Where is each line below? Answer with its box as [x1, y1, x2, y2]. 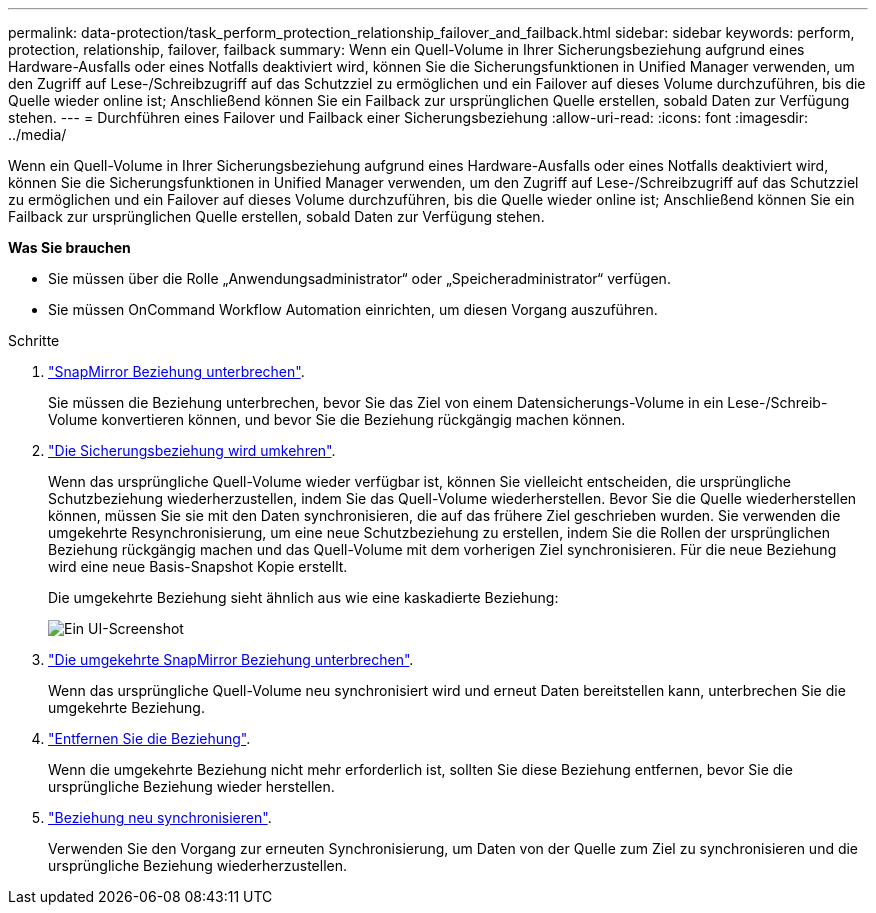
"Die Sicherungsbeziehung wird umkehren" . [48, 442, 336, 459]
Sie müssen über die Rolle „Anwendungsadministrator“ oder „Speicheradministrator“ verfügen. [48, 270, 671, 287]
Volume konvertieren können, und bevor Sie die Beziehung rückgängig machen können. [48, 411, 626, 428]
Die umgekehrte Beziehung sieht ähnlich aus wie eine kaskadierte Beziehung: [48, 589, 559, 606]
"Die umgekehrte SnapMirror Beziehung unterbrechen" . [48, 651, 414, 668]
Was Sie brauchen [8, 239, 131, 256]
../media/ [8, 126, 67, 143]
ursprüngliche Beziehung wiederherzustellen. [48, 857, 348, 874]
